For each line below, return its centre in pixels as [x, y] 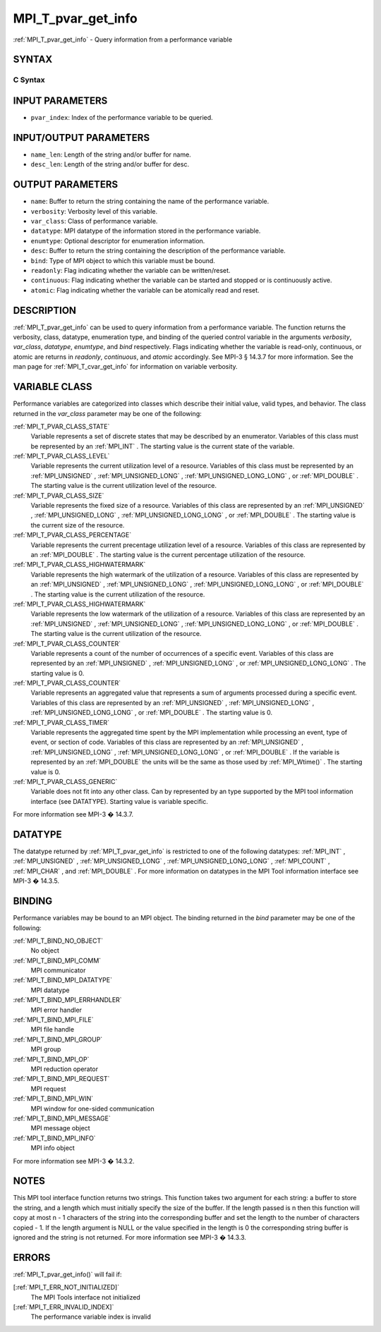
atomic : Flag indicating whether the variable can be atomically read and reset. [145, 290]
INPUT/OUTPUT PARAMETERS [81, 138]
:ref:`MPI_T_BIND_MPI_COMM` [57, 960]
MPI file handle [52, 1029]
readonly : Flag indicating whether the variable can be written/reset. [131, 270]
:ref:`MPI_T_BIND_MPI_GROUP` [58, 1039]
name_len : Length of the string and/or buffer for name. [111, 154]
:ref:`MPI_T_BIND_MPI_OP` [51, 1059]
